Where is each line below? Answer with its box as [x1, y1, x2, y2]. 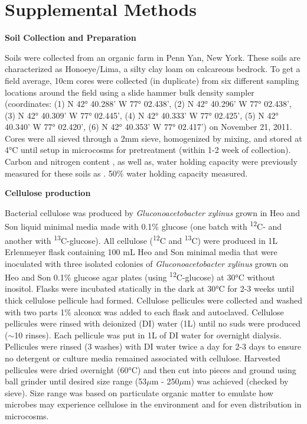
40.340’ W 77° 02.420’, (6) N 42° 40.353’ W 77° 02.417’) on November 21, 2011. [5, 120, 292, 133]
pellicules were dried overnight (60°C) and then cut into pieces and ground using [5, 363, 296, 376]
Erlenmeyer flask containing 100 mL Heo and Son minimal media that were [5, 245, 277, 257]
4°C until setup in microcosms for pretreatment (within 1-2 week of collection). [5, 143, 291, 156]
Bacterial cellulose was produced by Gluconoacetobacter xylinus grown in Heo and [5, 206, 300, 218]
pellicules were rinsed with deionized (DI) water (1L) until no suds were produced [5, 317, 301, 330]
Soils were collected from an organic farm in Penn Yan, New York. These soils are [5, 51, 301, 63]
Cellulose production [5, 187, 91, 199]
